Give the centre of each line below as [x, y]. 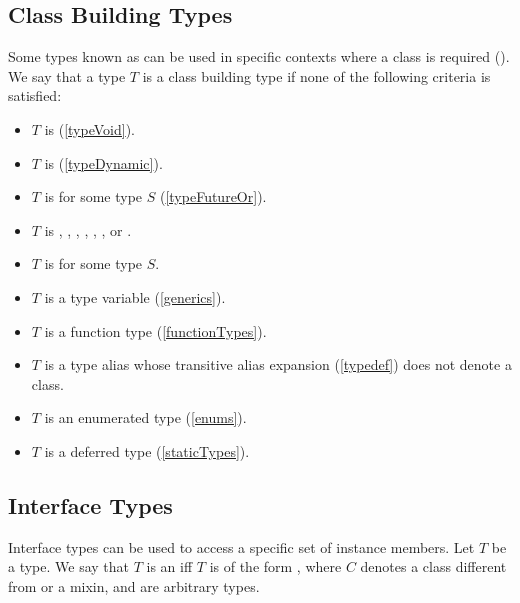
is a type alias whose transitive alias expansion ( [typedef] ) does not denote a [278, 364]
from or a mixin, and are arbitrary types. [134, 585]
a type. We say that [69, 566]
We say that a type [67, 75]
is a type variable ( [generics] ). [135, 296]
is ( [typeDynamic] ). [103, 162]
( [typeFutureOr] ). [213, 196]
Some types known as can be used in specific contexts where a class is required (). [259, 56]
